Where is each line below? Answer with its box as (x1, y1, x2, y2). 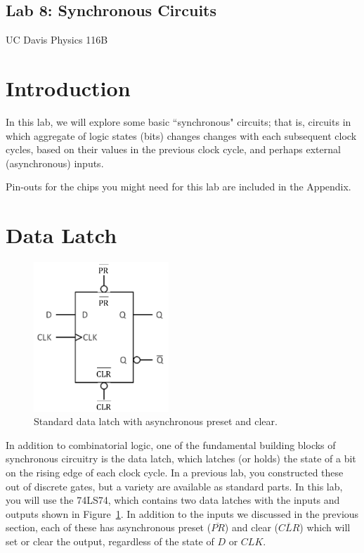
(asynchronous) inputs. (6, 155, 104, 170)
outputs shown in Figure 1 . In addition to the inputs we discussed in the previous (6, 506, 359, 521)
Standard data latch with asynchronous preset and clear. (34, 414, 278, 429)
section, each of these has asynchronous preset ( (6, 520, 212, 535)
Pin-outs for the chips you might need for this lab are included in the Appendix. (6, 179, 351, 194)
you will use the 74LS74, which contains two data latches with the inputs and (6, 493, 340, 507)
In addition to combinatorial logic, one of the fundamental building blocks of (6, 437, 336, 452)
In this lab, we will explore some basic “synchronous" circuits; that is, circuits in (6, 114, 351, 129)
